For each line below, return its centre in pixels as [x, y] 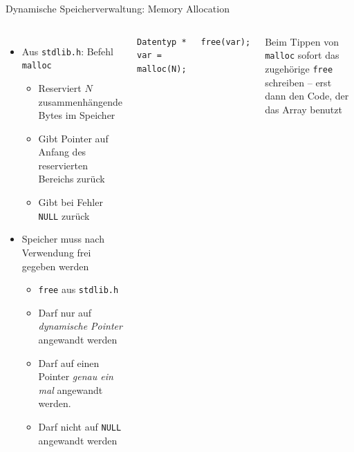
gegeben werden [55, 266]
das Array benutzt [304, 109]
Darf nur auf [65, 312]
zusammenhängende [81, 101]
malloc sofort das [302, 55]
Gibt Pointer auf [73, 138]
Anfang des [62, 152]
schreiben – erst [298, 82]
